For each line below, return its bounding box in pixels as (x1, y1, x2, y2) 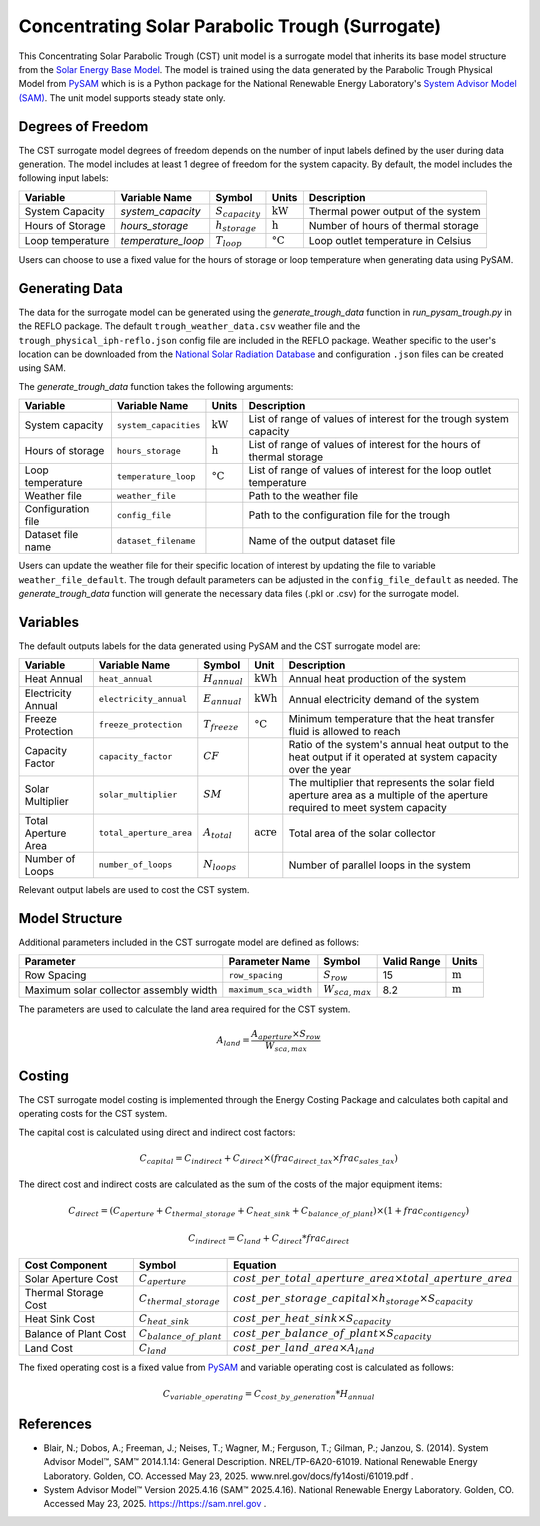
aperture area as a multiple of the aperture (288, 788, 489, 802)
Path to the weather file (248, 489, 359, 503)
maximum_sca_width (228, 985, 313, 995)
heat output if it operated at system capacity (288, 750, 498, 764)
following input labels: (18, 172, 109, 184)
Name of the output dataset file (248, 534, 396, 548)
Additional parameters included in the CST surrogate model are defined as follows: (18, 936, 360, 948)
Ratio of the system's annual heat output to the (288, 737, 509, 751)
